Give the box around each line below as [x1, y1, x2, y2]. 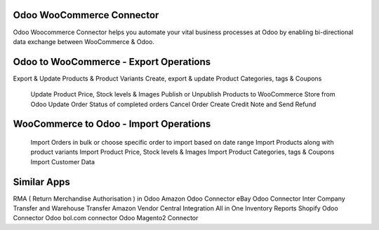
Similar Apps [13, 175, 70, 188]
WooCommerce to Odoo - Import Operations [13, 118, 211, 130]
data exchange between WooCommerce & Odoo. [13, 37, 154, 45]
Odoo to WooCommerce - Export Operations [13, 56, 211, 68]
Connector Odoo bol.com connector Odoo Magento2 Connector [13, 214, 199, 222]
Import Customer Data [30, 157, 95, 166]
